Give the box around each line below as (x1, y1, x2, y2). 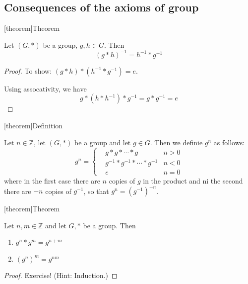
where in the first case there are (4, 175, 100, 186)
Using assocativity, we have (4, 83, 87, 94)
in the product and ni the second (143, 175, 243, 186)
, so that (83, 186, 109, 196)
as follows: (213, 137, 245, 147)
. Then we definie (150, 137, 203, 147)
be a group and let (74, 137, 131, 147)
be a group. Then (83, 220, 136, 230)
